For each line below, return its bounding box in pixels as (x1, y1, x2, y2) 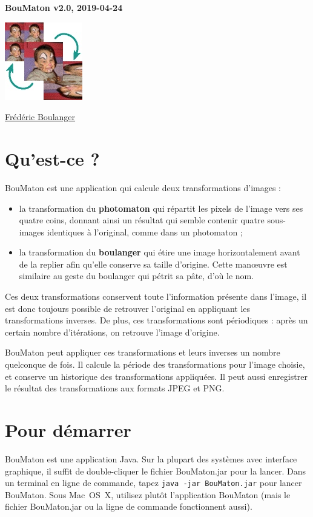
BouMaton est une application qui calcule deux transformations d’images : (5, 181, 281, 194)
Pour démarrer (5, 417, 131, 442)
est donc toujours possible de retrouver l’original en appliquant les (5, 302, 251, 314)
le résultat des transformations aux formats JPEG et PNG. (5, 382, 225, 394)
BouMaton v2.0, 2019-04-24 (5, 1, 123, 13)
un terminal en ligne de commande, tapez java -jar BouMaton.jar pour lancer (5, 476, 302, 489)
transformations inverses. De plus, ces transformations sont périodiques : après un (5, 314, 308, 326)
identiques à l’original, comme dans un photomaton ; (47, 225, 243, 238)
